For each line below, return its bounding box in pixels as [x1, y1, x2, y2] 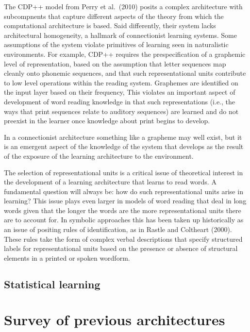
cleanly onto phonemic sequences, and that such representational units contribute [4, 68, 246, 78]
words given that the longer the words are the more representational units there [4, 205, 241, 215]
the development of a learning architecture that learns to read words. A [4, 177, 217, 187]
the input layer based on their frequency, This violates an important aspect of [4, 87, 235, 97]
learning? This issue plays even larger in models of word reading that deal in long [4, 196, 247, 206]
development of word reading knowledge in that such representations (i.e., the [4, 96, 235, 106]
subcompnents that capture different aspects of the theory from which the [4, 11, 224, 21]
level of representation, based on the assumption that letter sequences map [4, 58, 226, 68]
